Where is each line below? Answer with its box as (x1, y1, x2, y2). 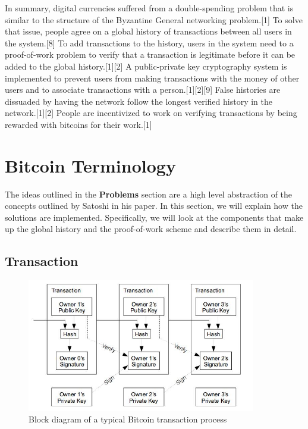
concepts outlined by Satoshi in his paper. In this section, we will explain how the (5, 199, 303, 212)
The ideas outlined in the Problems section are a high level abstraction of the (5, 187, 293, 200)
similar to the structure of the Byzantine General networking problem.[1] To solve (5, 13, 303, 26)
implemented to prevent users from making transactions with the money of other (5, 71, 300, 84)
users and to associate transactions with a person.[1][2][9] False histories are (5, 83, 281, 96)
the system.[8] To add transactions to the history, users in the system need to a (5, 36, 294, 49)
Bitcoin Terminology (5, 153, 176, 177)
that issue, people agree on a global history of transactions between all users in (5, 25, 292, 37)
